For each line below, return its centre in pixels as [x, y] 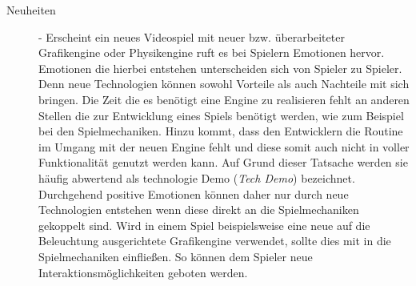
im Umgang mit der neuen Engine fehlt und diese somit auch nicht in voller [224, 146]
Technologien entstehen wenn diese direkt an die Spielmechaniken [199, 209]
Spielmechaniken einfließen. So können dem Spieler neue [176, 256]
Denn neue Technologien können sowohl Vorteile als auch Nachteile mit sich [224, 84]
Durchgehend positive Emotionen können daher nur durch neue [194, 193]
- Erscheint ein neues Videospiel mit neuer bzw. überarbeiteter [192, 36]
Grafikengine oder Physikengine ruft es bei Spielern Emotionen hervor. [212, 52]
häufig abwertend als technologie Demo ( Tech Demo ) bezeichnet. [197, 177]
